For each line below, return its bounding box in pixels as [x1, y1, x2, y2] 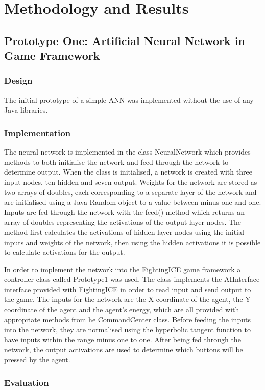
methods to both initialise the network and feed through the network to [4, 156, 229, 167]
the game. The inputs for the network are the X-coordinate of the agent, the [4, 294, 243, 305]
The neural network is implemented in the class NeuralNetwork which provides [4, 146, 251, 157]
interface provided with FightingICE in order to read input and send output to [4, 284, 251, 294]
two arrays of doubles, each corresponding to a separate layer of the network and [4, 186, 257, 197]
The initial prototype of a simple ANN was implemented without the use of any [4, 94, 254, 105]
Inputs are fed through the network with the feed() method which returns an [4, 206, 245, 217]
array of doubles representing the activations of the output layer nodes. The [4, 216, 242, 227]
